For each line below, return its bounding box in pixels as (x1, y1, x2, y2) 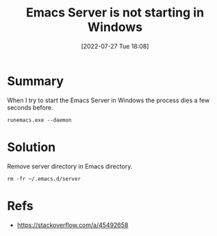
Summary (7, 73, 64, 88)
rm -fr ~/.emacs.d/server (7, 175, 81, 182)
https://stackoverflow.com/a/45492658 (16, 221, 129, 229)
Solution (7, 139, 56, 155)
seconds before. (7, 103, 53, 111)
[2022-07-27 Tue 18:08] (81, 42, 149, 50)
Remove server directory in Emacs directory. (7, 162, 133, 170)
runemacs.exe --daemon (7, 117, 72, 123)
